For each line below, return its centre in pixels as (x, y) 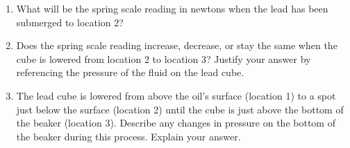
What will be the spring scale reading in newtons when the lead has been (172, 8)
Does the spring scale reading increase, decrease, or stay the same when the (177, 45)
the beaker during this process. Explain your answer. (128, 136)
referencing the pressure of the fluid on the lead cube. (130, 72)
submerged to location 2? (70, 22)
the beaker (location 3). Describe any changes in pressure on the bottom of (176, 123)
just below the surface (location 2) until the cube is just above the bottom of (180, 109)
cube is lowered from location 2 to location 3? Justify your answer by (164, 58)
